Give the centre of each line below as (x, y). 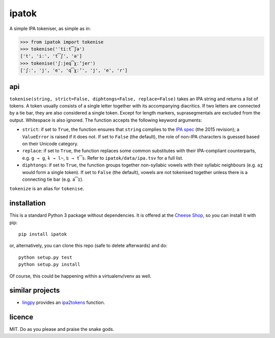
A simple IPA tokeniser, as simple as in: (50, 29)
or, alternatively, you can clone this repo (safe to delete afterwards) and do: (88, 246)
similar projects (35, 290)
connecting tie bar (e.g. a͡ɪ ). (53, 179)
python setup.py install (49, 264)
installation (28, 203)
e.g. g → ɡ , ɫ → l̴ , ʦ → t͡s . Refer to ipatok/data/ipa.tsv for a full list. (103, 158)
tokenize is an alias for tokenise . (47, 189)
